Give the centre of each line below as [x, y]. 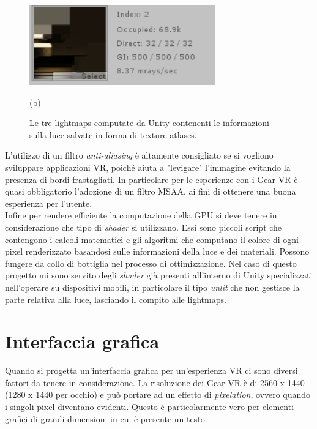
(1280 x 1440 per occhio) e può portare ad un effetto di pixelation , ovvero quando [158, 394]
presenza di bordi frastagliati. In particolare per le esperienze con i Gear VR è [151, 179]
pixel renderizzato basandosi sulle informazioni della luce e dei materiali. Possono [157, 251]
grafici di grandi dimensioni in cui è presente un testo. [106, 418]
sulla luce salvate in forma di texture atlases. [113, 134]
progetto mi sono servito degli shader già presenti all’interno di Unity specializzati [159, 275]
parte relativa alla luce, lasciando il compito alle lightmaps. [116, 299]
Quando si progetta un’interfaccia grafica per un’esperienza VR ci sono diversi [151, 371]
